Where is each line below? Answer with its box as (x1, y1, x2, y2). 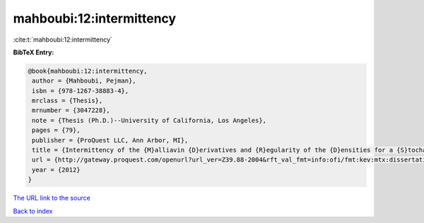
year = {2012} (32, 166, 81, 174)
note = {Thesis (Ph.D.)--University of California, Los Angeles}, (32, 116, 267, 124)
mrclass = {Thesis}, (32, 97, 103, 105)
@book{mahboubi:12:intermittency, (28, 67, 148, 75)
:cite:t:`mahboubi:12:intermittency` (13, 35, 113, 44)
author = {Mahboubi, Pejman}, (32, 77, 137, 85)
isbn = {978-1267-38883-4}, (32, 87, 129, 95)
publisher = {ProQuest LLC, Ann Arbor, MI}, (32, 136, 189, 144)
